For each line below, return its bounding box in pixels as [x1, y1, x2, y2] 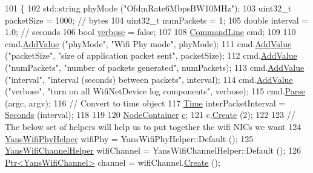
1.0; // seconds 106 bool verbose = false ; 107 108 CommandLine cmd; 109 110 [5, 25, 296, 38]
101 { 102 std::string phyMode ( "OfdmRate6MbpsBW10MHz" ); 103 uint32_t [5, 2, 292, 14]
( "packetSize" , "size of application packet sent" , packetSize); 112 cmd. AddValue [5, 49, 297, 62]
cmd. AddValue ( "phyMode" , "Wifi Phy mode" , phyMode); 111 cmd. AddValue [5, 37, 292, 50]
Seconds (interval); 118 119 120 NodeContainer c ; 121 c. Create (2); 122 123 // [5, 108, 295, 121]
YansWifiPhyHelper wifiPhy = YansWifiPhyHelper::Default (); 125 [5, 132, 254, 145]
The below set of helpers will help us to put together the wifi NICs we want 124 [5, 120, 301, 132]
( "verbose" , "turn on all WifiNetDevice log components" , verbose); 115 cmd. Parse [5, 85, 305, 97]
